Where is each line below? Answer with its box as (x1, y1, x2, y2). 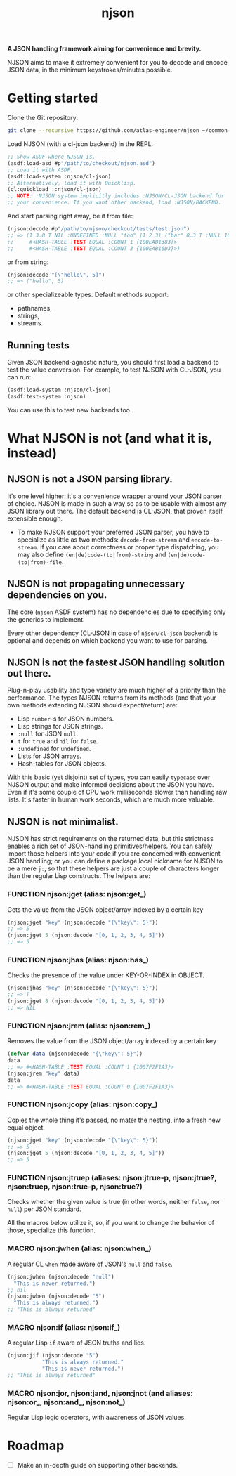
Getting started (7, 90, 98, 106)
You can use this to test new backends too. (7, 405, 132, 414)
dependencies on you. (7, 589, 107, 601)
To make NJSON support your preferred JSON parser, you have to (17, 528, 209, 536)
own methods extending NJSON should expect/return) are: (7, 701, 178, 710)
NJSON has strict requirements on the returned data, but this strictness (7, 835, 214, 843)
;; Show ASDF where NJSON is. (7, 153, 96, 160)
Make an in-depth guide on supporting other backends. (17, 1461, 178, 1470)
